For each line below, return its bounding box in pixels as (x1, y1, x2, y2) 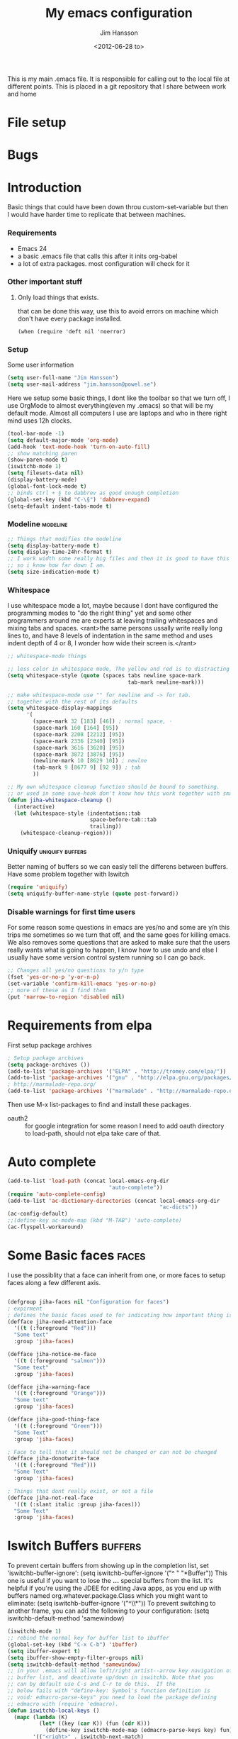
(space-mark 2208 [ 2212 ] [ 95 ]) (33, 730, 125, 738)
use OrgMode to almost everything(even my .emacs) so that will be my (7, 401, 214, 409)
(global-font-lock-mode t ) (7, 482, 87, 490)
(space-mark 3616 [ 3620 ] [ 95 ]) (33, 744, 125, 751)
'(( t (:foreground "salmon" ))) (13, 1357, 106, 1365)
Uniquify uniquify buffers (7, 846, 87, 856)
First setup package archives (7, 1040, 92, 1049)
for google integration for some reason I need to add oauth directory (25, 1122, 225, 1130)
